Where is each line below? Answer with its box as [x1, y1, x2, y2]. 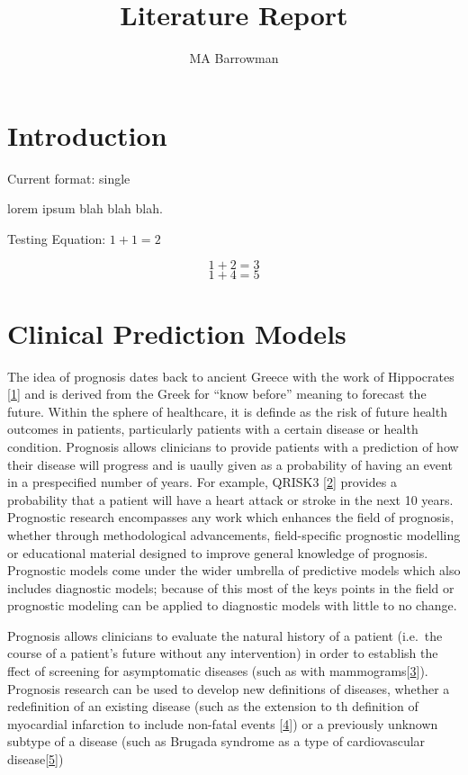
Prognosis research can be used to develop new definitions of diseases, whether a [7, 679, 450, 698]
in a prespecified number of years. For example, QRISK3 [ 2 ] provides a [7, 473, 397, 491]
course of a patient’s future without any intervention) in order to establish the [7, 644, 438, 662]
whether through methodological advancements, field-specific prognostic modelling [7, 525, 461, 544]
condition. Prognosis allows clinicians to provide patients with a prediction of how [7, 437, 459, 455]
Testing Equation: [7, 229, 106, 248]
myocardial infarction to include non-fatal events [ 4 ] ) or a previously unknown [7, 714, 438, 733]
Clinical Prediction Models [7, 314, 346, 351]
